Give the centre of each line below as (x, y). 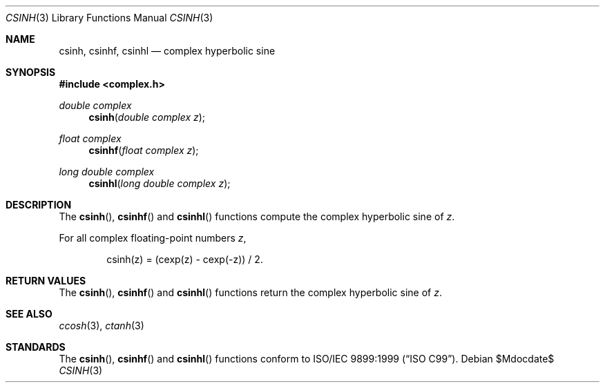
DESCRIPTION (39, 205)
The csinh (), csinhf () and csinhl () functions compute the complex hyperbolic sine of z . (257, 216)
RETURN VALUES (46, 281)
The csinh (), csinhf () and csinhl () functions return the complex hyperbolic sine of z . (250, 292)
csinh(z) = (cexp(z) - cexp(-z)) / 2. (185, 259)
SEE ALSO (29, 314)
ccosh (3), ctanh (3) (102, 326)
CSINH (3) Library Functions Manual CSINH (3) (109, 18)
